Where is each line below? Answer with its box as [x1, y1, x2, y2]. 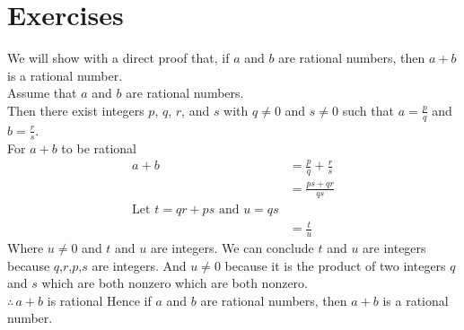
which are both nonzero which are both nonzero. [41, 274, 308, 292]
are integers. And [92, 256, 187, 274]
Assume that [7, 83, 77, 102]
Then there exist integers [7, 100, 144, 119]
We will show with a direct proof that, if [7, 48, 230, 67]
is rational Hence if [47, 291, 152, 309]
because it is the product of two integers [224, 256, 446, 274]
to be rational [61, 138, 137, 157]
